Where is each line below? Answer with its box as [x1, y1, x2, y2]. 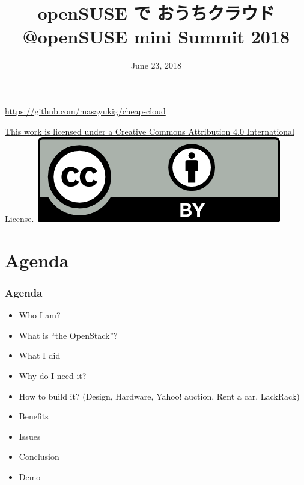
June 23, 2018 [130, 59, 182, 72]
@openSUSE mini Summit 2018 [22, 24, 290, 49]
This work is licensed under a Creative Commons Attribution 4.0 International [5, 125, 294, 137]
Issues [19, 430, 41, 442]
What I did [19, 349, 61, 362]
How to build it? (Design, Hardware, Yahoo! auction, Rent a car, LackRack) [19, 389, 300, 402]
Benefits [19, 410, 49, 422]
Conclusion [19, 450, 59, 463]
